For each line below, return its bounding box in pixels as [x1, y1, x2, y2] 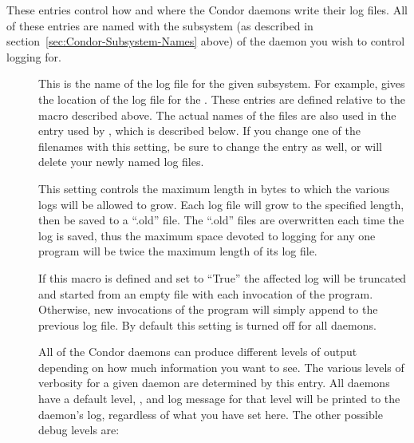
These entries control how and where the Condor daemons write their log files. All [6, 2, 408, 18]
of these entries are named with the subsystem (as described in [6, 17, 313, 34]
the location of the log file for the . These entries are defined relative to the [38, 90, 405, 107]
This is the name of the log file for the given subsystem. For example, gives [38, 75, 405, 92]
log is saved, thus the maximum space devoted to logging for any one [38, 227, 376, 243]
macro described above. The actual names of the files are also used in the [38, 106, 396, 123]
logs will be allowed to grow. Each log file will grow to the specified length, [38, 196, 404, 212]
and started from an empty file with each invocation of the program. [38, 285, 373, 302]
